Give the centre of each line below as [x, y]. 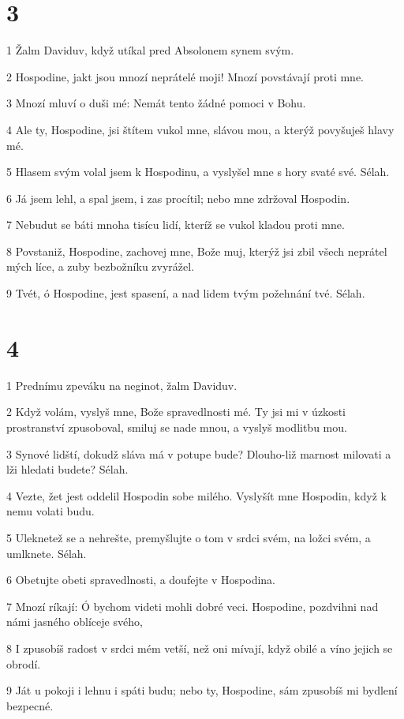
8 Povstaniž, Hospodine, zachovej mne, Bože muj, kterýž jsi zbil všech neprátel [197, 251]
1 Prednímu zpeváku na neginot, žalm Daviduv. [122, 385]
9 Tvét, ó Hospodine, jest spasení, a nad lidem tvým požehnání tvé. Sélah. [186, 293]
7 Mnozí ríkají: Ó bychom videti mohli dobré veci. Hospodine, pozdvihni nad [193, 606]
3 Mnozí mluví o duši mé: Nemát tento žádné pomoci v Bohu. [156, 103]
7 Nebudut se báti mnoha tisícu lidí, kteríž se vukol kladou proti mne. [176, 225]
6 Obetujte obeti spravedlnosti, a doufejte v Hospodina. [141, 580]
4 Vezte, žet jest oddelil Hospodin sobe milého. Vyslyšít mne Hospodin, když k [196, 495]
